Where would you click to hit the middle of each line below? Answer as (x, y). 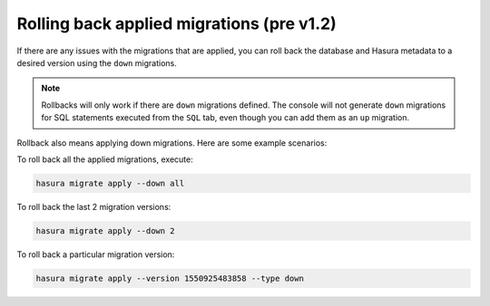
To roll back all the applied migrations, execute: (105, 159)
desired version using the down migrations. (97, 62)
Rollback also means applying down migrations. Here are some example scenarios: (172, 143)
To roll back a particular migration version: (96, 254)
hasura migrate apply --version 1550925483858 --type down (170, 278)
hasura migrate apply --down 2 (106, 230)
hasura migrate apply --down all (110, 183)
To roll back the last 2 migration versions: (94, 206)
